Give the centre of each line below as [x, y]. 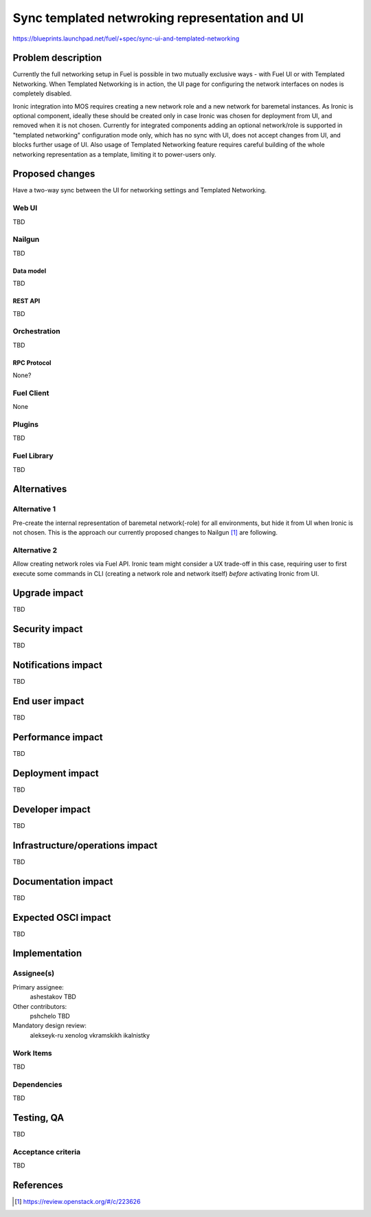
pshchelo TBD [50, 1016]
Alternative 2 [35, 550]
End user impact [48, 701]
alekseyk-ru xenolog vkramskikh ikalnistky [90, 1035]
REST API [26, 301]
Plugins [26, 424]
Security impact [48, 629]
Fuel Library [33, 456]
